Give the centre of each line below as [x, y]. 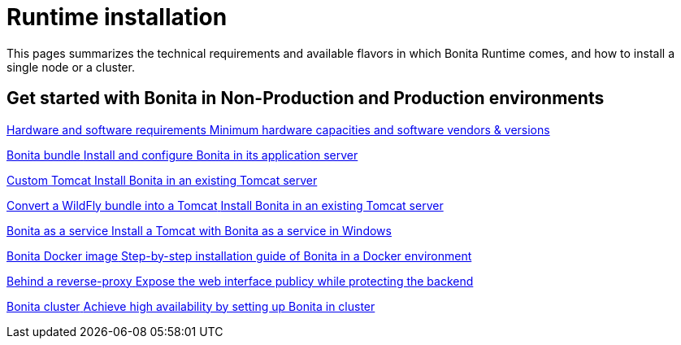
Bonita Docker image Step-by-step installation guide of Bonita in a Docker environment [239, 255]
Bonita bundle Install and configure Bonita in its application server [182, 155]
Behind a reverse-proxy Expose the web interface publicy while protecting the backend [240, 281]
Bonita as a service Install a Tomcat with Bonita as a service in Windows [199, 230]
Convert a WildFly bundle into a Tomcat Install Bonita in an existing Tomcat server [225, 205]
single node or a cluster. [71, 67]
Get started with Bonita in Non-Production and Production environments [306, 98]
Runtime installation [117, 17]
